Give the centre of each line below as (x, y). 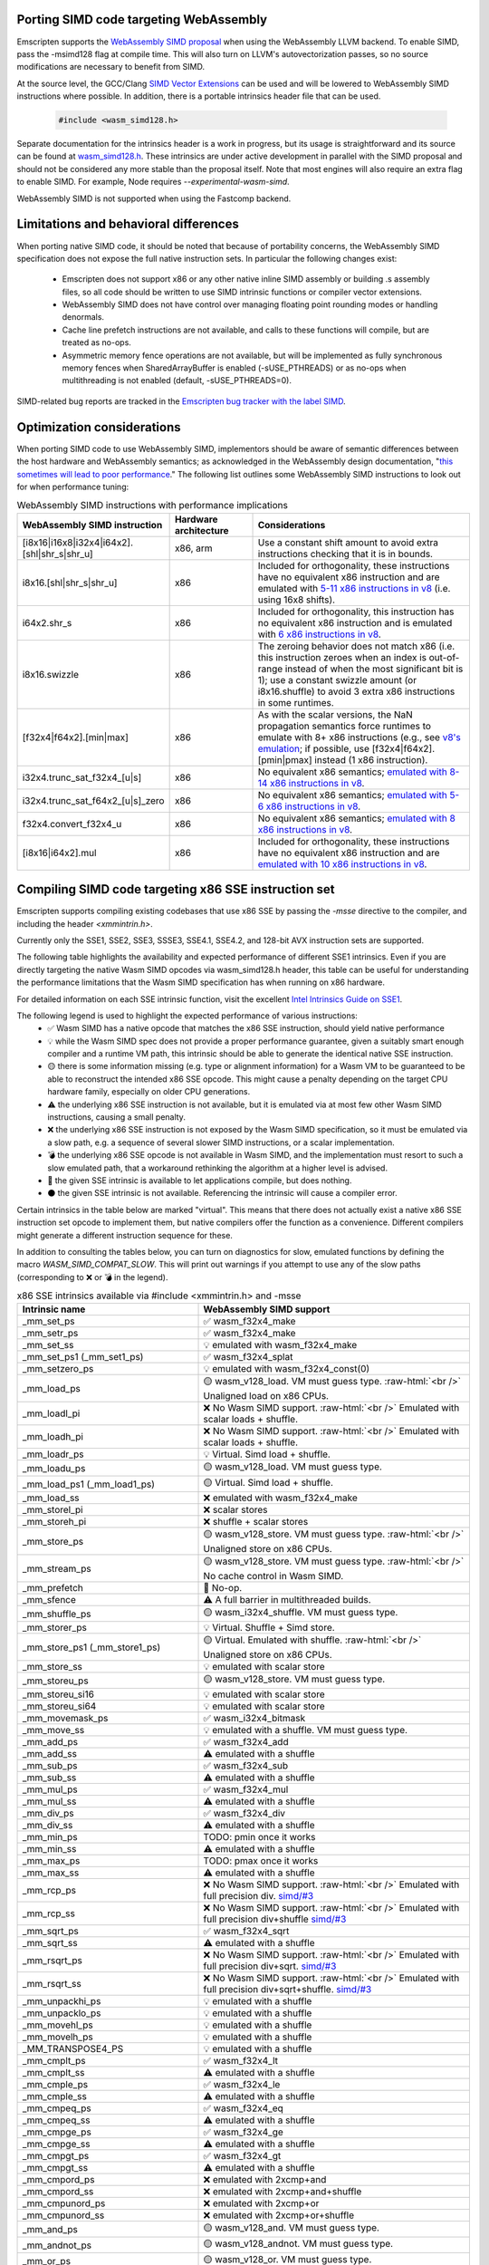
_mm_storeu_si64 (59, 1706)
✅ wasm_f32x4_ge (244, 2132)
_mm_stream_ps (57, 1568)
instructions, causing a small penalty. (116, 1117)
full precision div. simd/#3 (259, 1896)
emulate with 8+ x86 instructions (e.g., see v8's (360, 737)
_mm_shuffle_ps (57, 1614)
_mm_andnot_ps (57, 2245)
